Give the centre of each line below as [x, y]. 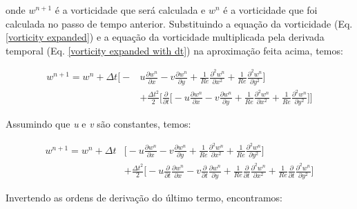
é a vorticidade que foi [270, 10]
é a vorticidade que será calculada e [130, 10]
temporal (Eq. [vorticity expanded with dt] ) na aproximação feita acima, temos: [174, 50]
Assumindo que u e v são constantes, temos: [98, 124]
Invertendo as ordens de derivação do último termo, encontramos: [144, 197]
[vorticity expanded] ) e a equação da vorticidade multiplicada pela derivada [165, 37]
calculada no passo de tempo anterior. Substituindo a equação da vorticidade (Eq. [179, 23]
